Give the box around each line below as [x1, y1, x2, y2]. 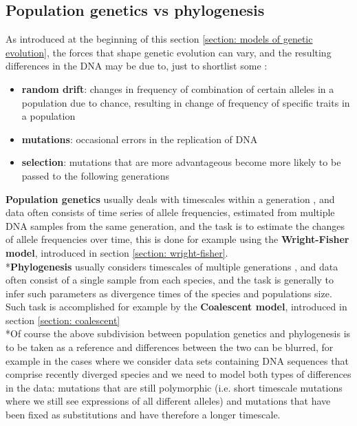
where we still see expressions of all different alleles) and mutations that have [6, 394, 331, 408]
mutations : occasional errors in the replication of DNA [21, 131, 258, 146]
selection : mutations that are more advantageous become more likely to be [21, 155, 341, 169]
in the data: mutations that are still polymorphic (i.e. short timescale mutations [6, 380, 343, 394]
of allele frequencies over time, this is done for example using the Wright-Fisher [6, 232, 349, 246]
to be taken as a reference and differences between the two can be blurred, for [6, 340, 334, 354]
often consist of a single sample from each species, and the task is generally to [6, 273, 334, 287]
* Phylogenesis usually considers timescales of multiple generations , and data [6, 259, 338, 273]
